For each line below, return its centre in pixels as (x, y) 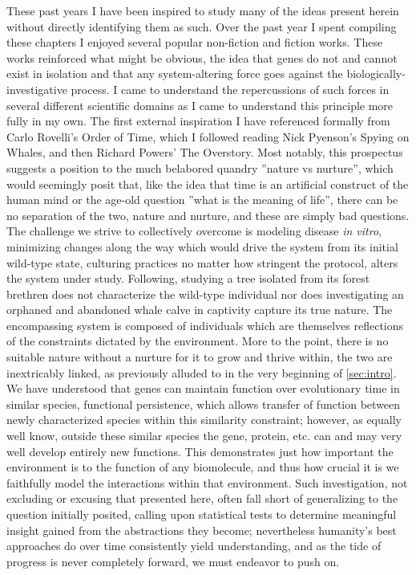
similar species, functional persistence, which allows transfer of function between (204, 404)
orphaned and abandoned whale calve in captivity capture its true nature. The (200, 310)
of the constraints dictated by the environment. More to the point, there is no (198, 341)
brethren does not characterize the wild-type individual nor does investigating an (205, 294)
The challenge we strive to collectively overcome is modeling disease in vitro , (194, 231)
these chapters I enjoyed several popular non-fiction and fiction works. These (195, 42)
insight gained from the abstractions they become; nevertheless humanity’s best (202, 530)
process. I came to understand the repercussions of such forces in (230, 89)
